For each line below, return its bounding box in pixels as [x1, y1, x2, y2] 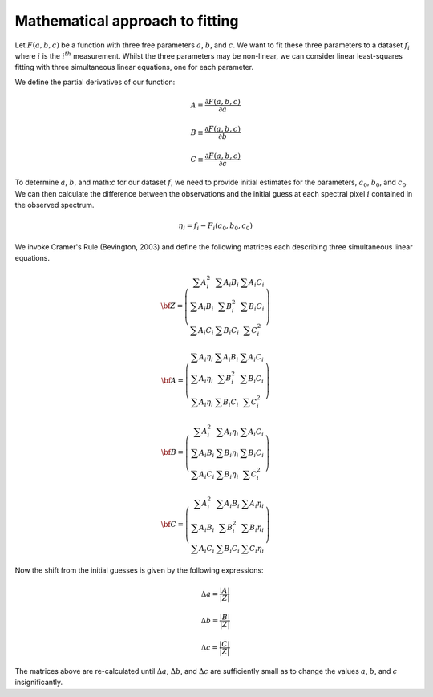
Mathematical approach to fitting [14, 12, 239, 30]
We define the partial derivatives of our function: [14, 77, 176, 87]
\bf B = [160, 448, 184, 457]
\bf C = [160, 520, 184, 529]
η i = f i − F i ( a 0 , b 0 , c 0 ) [178, 221, 253, 233]
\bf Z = [160, 302, 184, 310]
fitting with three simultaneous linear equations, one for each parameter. [14, 63, 254, 72]
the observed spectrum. [14, 201, 95, 210]
